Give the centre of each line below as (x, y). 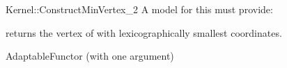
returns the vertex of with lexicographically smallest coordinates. (144, 32)
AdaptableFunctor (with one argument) (90, 56)
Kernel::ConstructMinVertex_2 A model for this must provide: (139, 9)
